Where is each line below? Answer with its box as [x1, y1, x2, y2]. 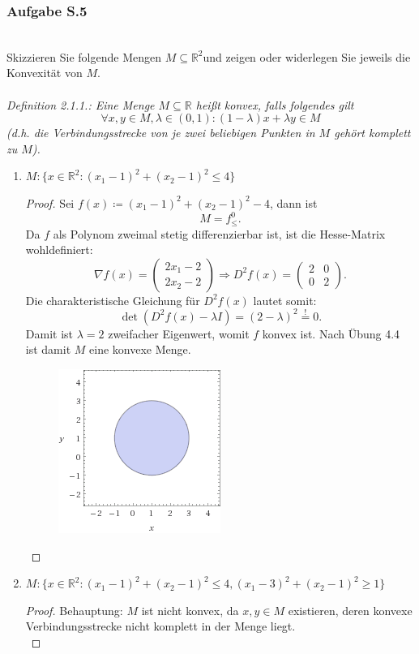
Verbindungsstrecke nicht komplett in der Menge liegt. [25, 617, 296, 635]
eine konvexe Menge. [89, 341, 191, 358]
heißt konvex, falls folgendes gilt [195, 96, 354, 113]
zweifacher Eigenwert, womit [108, 325, 250, 342]
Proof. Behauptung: [25, 601, 123, 618]
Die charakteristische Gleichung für [25, 291, 200, 308]
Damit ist [25, 325, 74, 342]
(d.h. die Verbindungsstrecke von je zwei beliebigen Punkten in [6, 124, 315, 141]
